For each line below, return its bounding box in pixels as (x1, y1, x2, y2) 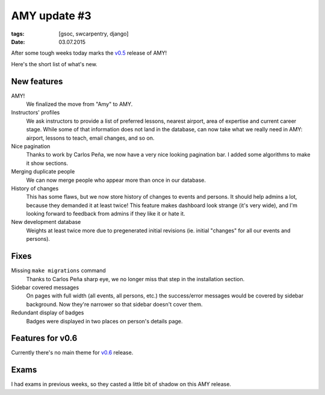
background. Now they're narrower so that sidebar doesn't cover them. (26, 300, 203, 308)
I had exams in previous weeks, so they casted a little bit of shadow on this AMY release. (11, 381, 232, 388)
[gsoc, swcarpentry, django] (58, 30, 129, 37)
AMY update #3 (11, 9, 91, 22)
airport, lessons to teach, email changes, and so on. (26, 134, 155, 142)
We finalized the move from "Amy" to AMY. (26, 101, 133, 108)
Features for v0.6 (11, 333, 78, 343)
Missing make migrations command (11, 267, 107, 274)
